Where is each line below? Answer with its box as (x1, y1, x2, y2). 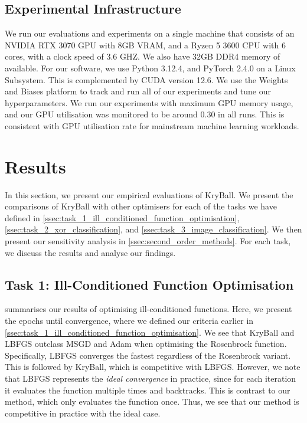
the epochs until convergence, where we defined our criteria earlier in (5, 314, 254, 327)
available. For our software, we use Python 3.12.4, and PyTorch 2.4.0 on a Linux (5, 61, 296, 74)
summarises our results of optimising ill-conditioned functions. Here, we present (5, 303, 292, 315)
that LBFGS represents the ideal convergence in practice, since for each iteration (5, 372, 296, 384)
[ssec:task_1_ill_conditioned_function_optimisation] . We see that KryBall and (5, 326, 295, 338)
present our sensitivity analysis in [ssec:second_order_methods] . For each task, (5, 235, 291, 247)
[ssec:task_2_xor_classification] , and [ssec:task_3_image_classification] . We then (5, 223, 302, 235)
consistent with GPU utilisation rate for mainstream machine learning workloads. (5, 119, 299, 132)
